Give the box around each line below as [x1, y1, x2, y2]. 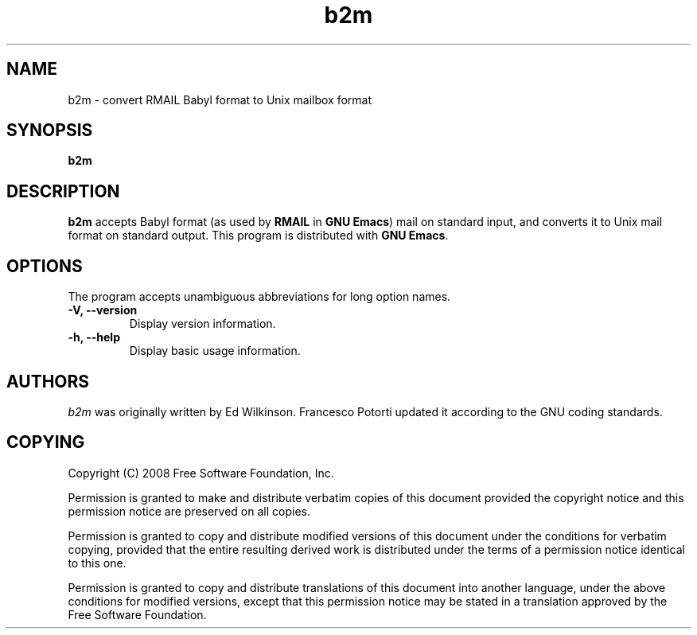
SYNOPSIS [6, 120, 93, 141]
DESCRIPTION [6, 181, 120, 201]
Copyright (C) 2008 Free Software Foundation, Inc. [68, 466, 334, 480]
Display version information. [129, 317, 276, 331]
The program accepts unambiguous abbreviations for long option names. [68, 290, 451, 304]
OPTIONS [6, 255, 83, 276]
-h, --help [68, 330, 120, 345]
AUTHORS [6, 371, 90, 392]
